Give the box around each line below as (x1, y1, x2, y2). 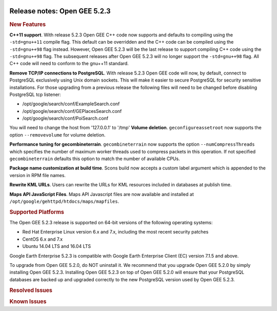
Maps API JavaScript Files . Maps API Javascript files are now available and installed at (9, 191, 194, 197)
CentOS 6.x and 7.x (22, 236, 63, 242)
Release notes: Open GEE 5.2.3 (9, 7, 111, 15)
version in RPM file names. (9, 172, 66, 178)
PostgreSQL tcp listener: (9, 91, 61, 98)
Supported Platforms (9, 208, 64, 216)
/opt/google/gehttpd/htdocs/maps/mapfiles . (9, 198, 120, 204)
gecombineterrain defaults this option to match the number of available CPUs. (9, 156, 180, 162)
